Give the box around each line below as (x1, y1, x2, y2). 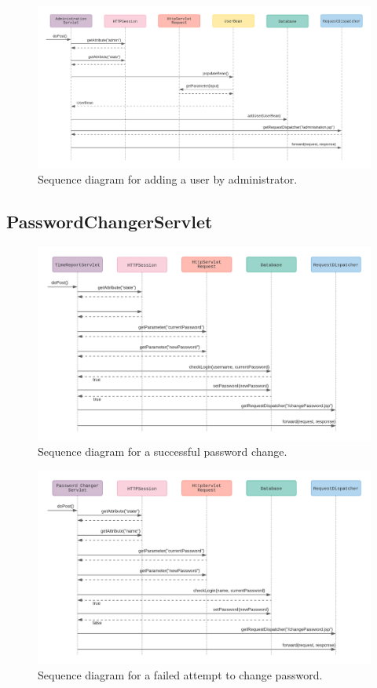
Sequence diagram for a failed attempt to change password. (38, 667, 323, 683)
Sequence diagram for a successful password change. (38, 443, 287, 460)
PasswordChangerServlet (6, 209, 213, 234)
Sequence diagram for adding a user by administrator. (38, 171, 298, 187)
